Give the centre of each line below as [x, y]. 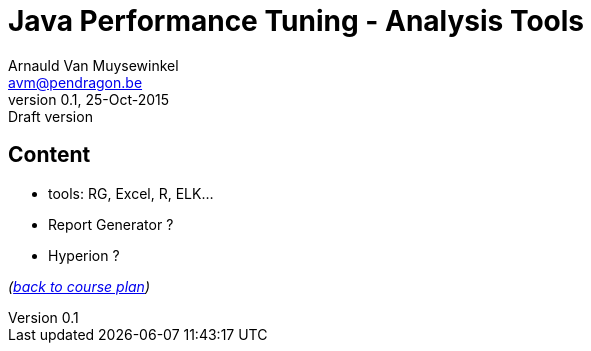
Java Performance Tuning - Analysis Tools [296, 21]
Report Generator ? [111, 224]
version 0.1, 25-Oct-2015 [89, 99]
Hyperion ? [84, 255]
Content [49, 155]
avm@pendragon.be [75, 82]
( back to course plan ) [79, 286]
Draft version [50, 116]
